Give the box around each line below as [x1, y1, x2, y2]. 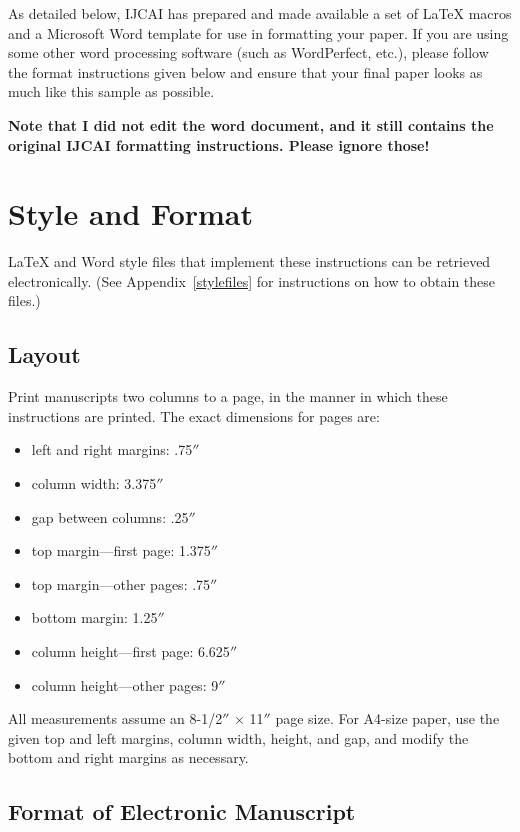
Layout [8, 339, 81, 370]
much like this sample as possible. [8, 81, 215, 102]
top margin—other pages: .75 [31, 573, 211, 594]
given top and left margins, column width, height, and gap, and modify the [8, 727, 469, 748]
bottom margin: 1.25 [31, 607, 158, 628]
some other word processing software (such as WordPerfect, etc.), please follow [8, 42, 489, 63]
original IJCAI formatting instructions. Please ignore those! [8, 134, 430, 155]
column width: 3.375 [31, 473, 157, 494]
